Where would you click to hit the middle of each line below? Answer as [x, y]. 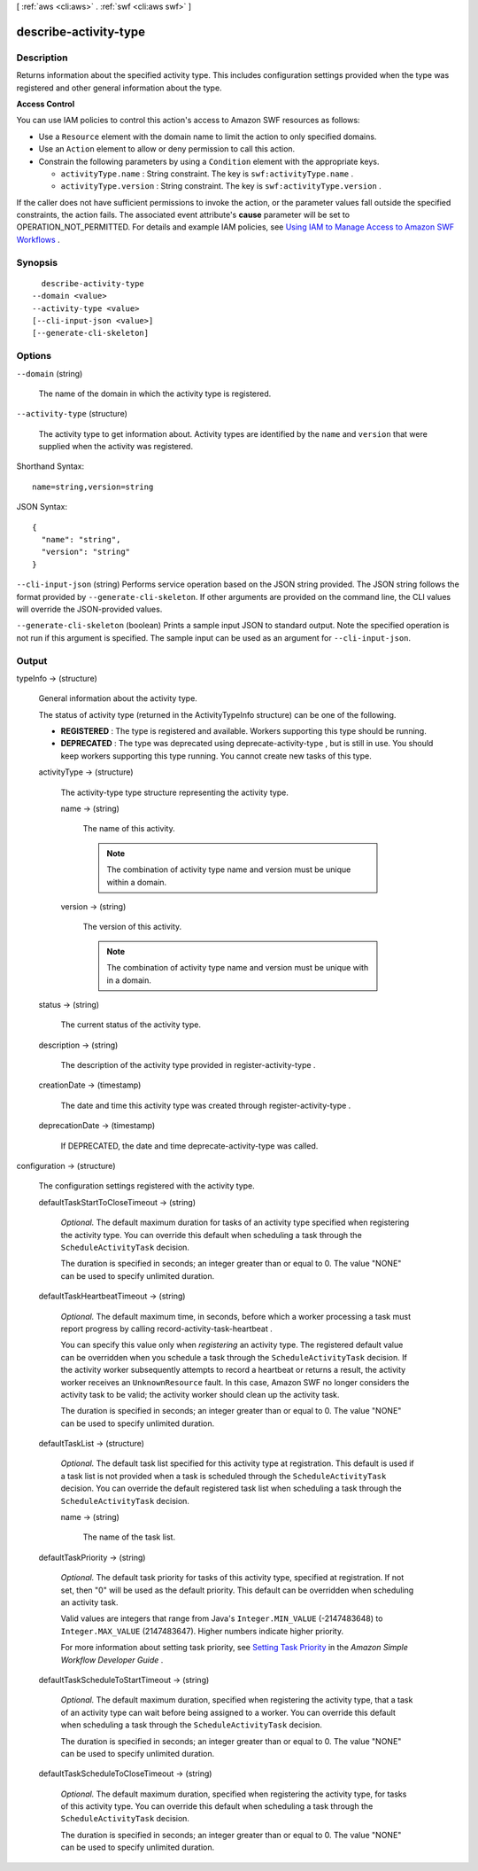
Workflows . [39, 239]
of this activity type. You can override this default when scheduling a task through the [217, 1806]
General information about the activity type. [118, 698]
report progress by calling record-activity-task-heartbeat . [167, 1329]
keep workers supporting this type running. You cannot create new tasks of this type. [216, 756]
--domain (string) [50, 373]
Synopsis [37, 262]
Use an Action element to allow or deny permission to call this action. [167, 149]
